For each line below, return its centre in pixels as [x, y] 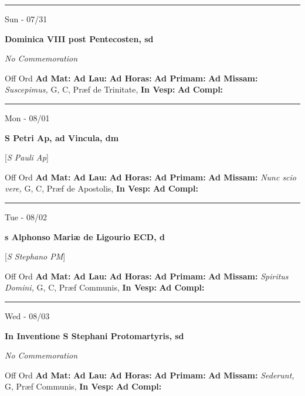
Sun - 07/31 [26, 19]
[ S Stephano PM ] [35, 256]
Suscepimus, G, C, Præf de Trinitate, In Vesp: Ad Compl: [114, 89]
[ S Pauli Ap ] [27, 157]
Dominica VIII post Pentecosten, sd [79, 38]
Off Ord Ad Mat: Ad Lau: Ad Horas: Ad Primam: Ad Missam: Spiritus [147, 276]
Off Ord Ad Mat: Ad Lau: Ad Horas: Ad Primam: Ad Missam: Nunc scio [151, 177]
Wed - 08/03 [27, 315]
